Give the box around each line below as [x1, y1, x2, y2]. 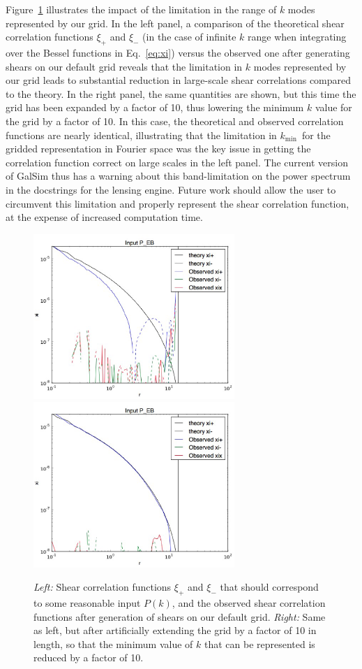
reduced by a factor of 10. [33, 650, 144, 665]
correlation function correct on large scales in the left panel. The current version [6, 154, 348, 169]
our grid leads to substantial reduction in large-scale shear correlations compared [6, 73, 352, 87]
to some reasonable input [33, 596, 141, 610]
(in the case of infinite [142, 29, 236, 44]
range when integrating [247, 29, 347, 44]
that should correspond [220, 580, 319, 594]
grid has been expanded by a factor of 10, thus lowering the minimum [6, 100, 304, 115]
